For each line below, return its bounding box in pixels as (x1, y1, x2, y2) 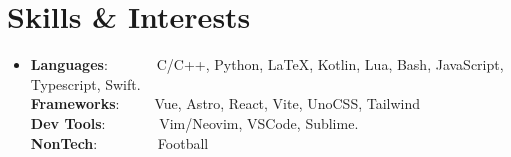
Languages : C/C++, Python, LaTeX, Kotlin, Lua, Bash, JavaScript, (30, 54, 504, 75)
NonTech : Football (30, 132, 209, 153)
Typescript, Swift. (30, 73, 141, 94)
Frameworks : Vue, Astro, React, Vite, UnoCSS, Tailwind (30, 93, 421, 114)
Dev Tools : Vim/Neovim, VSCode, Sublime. (30, 112, 359, 133)
